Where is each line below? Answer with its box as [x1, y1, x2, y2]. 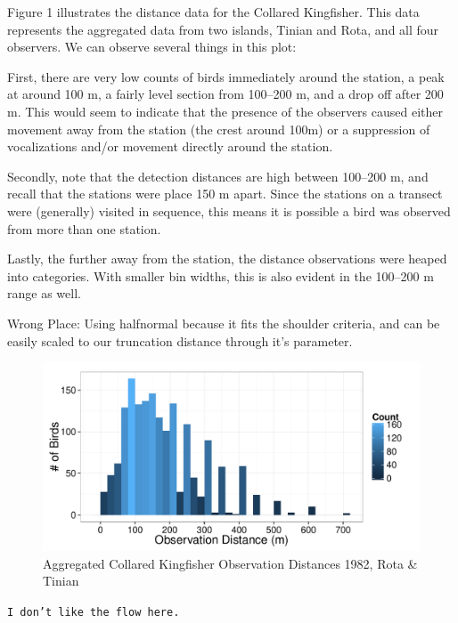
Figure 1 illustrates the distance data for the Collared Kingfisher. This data [7, 3, 420, 20]
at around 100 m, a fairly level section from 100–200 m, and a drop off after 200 [7, 85, 444, 103]
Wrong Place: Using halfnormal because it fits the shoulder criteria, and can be [7, 313, 440, 332]
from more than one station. [7, 219, 161, 238]
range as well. [7, 284, 81, 303]
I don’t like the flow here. [7, 605, 180, 619]
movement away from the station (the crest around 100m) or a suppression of [7, 119, 430, 138]
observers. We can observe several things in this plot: [7, 37, 297, 56]
